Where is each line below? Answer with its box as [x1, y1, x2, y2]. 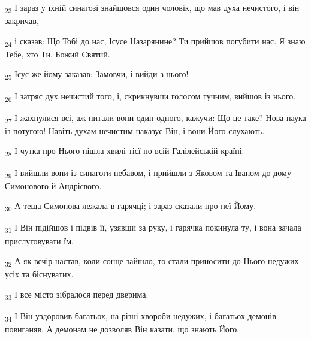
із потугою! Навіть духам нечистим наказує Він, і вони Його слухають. [5, 124, 265, 137]
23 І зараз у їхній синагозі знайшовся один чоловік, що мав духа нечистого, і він [5, 1, 300, 15]
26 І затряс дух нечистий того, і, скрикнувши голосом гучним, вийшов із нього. [5, 89, 296, 104]
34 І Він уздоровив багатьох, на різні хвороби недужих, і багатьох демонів [5, 309, 276, 323]
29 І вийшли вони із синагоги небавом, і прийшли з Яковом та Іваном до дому [5, 166, 291, 180]
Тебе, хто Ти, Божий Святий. [5, 47, 110, 60]
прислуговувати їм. [5, 234, 74, 247]
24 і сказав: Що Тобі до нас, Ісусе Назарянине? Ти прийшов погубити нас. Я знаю [5, 34, 306, 49]
